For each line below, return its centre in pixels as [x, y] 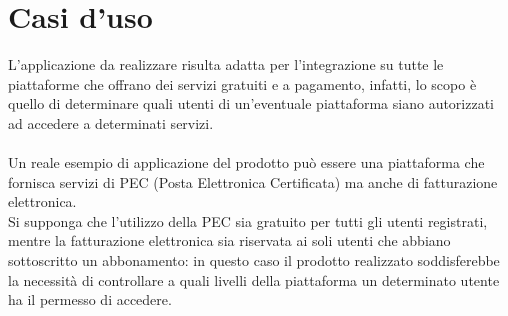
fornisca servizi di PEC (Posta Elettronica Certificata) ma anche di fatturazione [253, 181]
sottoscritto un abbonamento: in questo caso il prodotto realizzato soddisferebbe [254, 260]
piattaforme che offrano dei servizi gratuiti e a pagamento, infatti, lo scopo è [242, 83]
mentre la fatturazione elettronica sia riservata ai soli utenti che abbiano [229, 240]
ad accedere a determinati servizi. [111, 122]
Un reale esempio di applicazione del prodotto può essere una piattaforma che [246, 162]
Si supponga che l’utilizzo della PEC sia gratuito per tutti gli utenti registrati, [248, 220]
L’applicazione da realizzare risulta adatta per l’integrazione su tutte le [226, 64]
